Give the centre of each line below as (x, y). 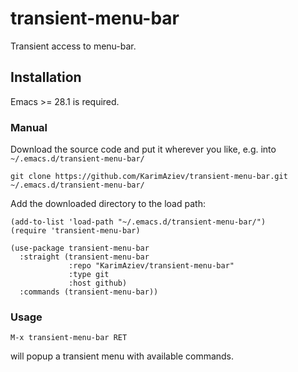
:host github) (98, 283)
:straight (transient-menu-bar (84, 257)
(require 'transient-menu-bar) (75, 231)
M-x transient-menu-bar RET (69, 338)
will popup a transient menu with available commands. (122, 356)
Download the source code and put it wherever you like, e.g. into (143, 149)
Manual (29, 127)
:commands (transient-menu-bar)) (89, 292)
